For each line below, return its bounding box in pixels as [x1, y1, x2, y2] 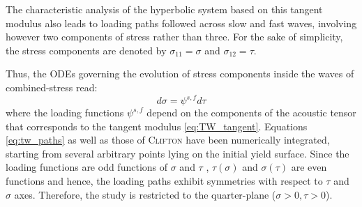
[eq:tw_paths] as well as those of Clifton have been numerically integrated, [6, 132, 330, 147]
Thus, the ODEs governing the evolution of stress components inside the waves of [6, 66, 354, 81]
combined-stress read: [6, 79, 98, 94]
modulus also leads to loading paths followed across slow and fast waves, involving [6, 15, 357, 30]
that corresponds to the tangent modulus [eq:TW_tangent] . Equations [6, 118, 308, 133]
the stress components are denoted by [6, 43, 167, 57]
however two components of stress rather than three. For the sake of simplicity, [6, 29, 343, 44]
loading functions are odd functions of [6, 160, 168, 174]
